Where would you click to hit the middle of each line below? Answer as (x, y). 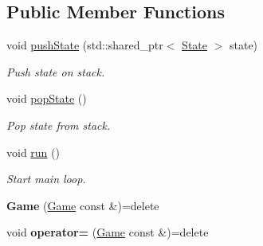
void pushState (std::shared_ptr (85, 45)
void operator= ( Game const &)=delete (108, 232)
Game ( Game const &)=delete (83, 205)
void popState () (47, 98)
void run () (33, 152)
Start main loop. (46, 179)
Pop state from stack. (59, 125)
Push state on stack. (56, 71)
